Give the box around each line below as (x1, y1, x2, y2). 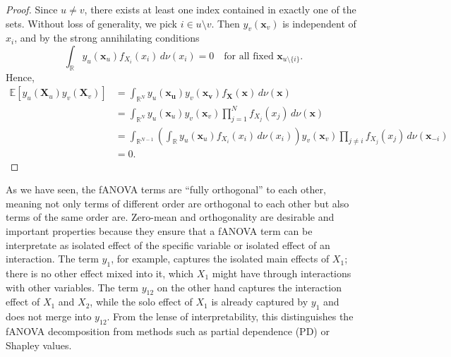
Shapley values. (6, 337, 72, 352)
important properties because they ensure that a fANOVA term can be (6, 223, 313, 238)
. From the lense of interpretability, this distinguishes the (107, 309, 354, 324)
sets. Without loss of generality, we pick (6, 16, 177, 30)
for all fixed (224, 51, 274, 61)
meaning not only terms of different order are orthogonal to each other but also (6, 195, 349, 210)
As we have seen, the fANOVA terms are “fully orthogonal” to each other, (6, 182, 326, 197)
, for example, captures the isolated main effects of (111, 251, 330, 266)
